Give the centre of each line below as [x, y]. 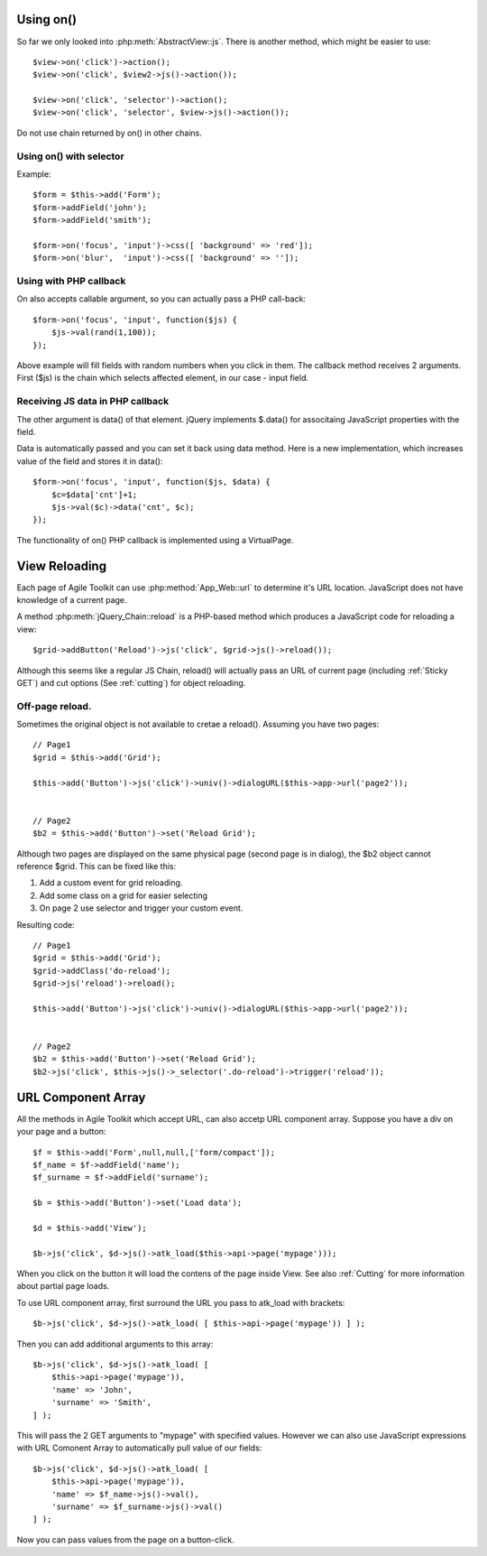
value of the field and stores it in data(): [90, 461]
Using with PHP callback [71, 282]
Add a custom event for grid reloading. [111, 883]
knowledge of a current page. [72, 600]
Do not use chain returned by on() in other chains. [109, 133]
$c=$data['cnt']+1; [94, 495]
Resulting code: [46, 924]
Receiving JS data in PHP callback [93, 402]
